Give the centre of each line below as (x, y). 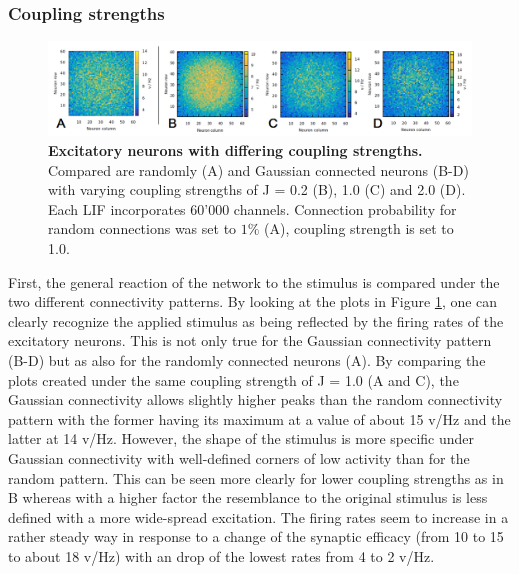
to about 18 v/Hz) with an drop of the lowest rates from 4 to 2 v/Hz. (221, 555)
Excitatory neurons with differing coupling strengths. (235, 150)
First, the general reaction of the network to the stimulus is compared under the (254, 281)
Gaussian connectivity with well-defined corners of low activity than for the (239, 457)
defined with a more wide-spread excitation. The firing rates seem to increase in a (258, 516)
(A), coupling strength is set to (359, 228)
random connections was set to (142, 228)
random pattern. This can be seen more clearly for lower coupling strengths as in (256, 477)
